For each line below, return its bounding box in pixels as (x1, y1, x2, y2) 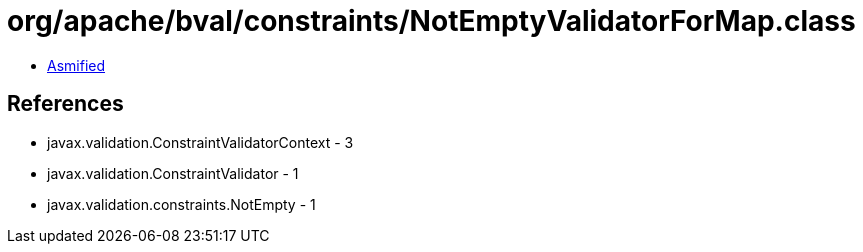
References (7, 91, 124, 117)
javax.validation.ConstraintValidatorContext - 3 (47, 133, 354, 151)
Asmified (47, 56, 106, 74)
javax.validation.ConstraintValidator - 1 (47, 164, 299, 182)
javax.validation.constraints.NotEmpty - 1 (47, 195, 316, 213)
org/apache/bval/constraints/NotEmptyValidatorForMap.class (7, 4, 856, 38)
